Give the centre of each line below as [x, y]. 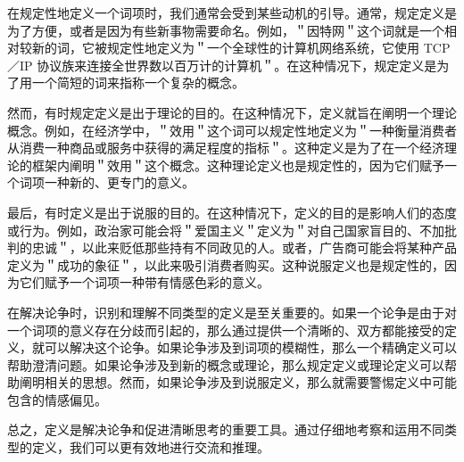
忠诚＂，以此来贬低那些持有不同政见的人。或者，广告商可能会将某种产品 [244, 247]
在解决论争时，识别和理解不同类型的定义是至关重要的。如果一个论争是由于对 [232, 312]
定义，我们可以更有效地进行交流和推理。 [150, 447]
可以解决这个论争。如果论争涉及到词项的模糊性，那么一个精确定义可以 [250, 347]
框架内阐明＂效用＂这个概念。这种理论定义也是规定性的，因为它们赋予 [238, 165]
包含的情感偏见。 [57, 399]
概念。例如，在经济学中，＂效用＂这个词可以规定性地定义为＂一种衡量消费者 [232, 130]
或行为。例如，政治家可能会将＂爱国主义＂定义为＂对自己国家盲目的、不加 [226, 230]
